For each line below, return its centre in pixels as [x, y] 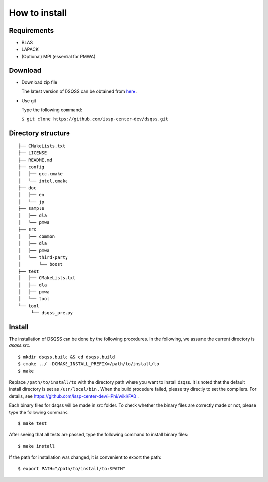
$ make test [33, 423]
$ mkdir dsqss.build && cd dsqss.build [67, 357]
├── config [31, 167]
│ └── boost [40, 264]
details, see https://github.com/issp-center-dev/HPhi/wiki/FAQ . [74, 396]
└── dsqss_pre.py [52, 313]
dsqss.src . [20, 345]
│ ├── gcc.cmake [40, 174]
